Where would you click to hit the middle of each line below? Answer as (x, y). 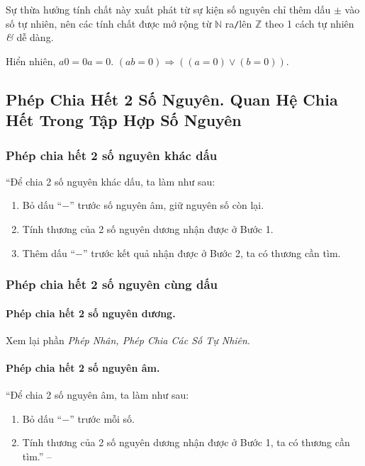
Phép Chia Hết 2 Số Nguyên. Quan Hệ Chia (172, 99)
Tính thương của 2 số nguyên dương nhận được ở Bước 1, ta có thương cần (186, 442)
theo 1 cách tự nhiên (309, 23)
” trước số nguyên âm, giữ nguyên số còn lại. (167, 205)
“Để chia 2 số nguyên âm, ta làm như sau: (97, 395)
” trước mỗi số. (102, 418)
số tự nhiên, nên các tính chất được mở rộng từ (109, 23)
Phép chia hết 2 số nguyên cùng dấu (112, 284)
